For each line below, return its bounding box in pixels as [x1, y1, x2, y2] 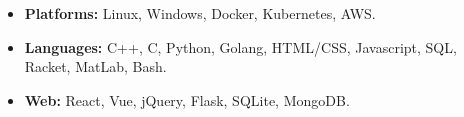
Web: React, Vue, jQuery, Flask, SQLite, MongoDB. [24, 89, 350, 110]
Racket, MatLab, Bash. [24, 56, 167, 77]
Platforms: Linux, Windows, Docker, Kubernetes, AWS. [24, 3, 376, 23]
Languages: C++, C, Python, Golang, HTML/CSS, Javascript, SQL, [24, 36, 457, 57]
